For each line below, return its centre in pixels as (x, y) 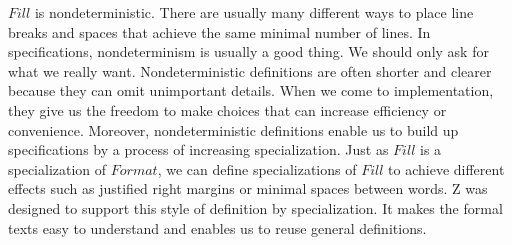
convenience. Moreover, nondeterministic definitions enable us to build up (233, 129)
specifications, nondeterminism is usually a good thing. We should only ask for (248, 51)
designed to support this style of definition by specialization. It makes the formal (255, 207)
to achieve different (446, 168)
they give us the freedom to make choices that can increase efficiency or (227, 109)
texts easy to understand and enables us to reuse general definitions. (217, 227)
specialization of (57, 168)
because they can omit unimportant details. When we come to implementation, (251, 90)
